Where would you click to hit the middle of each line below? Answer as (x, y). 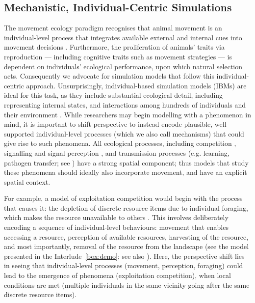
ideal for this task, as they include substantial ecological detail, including (114, 95)
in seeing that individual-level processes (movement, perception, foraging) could (124, 265)
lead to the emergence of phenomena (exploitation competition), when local (117, 275)
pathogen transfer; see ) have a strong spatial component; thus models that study (126, 162)
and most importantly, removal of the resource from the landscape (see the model (127, 246)
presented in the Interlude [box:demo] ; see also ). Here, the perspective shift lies (124, 256)
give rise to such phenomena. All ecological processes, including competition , (120, 143)
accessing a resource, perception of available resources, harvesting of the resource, (126, 236)
